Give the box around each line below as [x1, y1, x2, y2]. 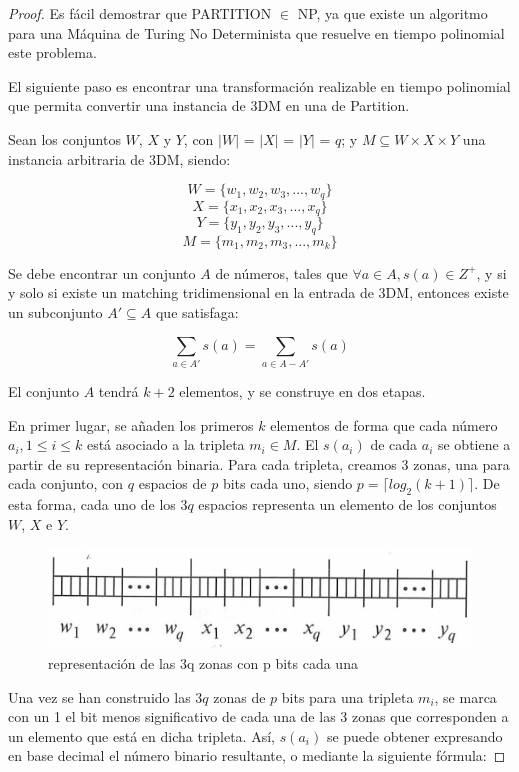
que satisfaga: [155, 302, 239, 323]
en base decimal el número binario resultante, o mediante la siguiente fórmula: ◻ [8, 745, 506, 766]
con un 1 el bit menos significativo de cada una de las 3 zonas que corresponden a [8, 706, 509, 727]
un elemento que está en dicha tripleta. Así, [8, 725, 275, 746]
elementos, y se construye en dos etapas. [179, 380, 426, 401]
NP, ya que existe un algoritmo [297, 3, 488, 23]
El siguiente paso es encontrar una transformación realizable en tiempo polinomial [8, 75, 511, 96]
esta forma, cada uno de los [8, 494, 176, 515]
